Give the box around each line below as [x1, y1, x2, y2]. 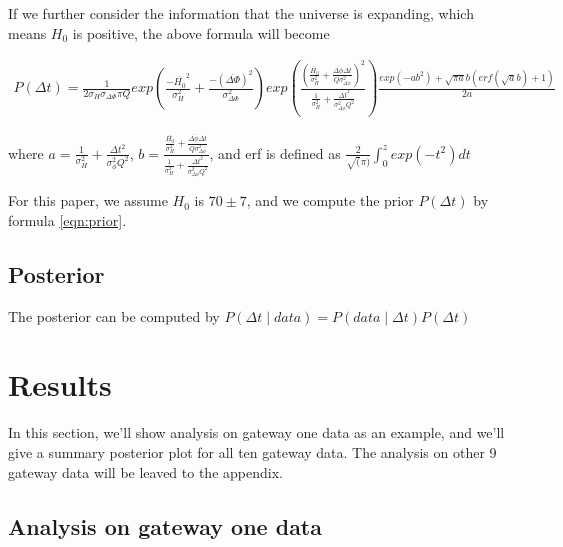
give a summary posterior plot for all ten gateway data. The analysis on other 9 [8, 441, 497, 462]
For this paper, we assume [8, 190, 168, 211]
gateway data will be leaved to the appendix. [8, 461, 283, 482]
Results [8, 364, 112, 405]
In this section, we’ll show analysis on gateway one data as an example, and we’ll [8, 422, 505, 443]
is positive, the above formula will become [72, 22, 330, 43]
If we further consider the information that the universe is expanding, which [8, 3, 474, 23]
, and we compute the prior [246, 190, 414, 211]
